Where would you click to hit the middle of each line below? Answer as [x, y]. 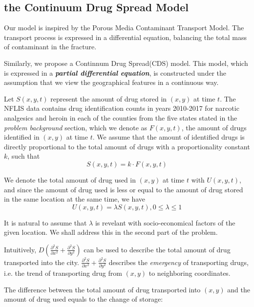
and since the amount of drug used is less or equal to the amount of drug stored [124, 189]
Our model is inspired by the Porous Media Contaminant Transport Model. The [124, 28]
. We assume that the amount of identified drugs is [169, 137]
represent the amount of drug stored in [109, 98]
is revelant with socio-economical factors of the [165, 222]
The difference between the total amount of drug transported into [102, 289]
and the [239, 289]
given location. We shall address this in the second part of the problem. [111, 232]
